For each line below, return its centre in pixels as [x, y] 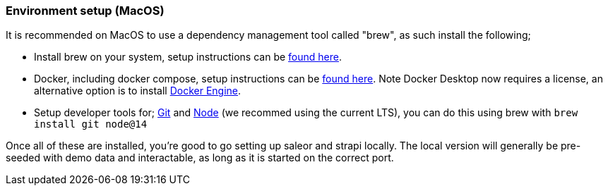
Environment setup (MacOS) [85, 11]
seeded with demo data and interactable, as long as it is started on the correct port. [200, 158]
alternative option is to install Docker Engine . [138, 91]
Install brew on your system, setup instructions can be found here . [188, 57]
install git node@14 [91, 124]
